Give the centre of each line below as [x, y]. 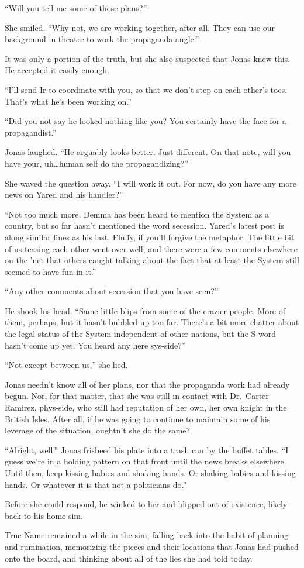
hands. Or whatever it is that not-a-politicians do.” [96, 484]
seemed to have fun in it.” [51, 271]
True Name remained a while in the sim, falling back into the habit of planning [147, 535]
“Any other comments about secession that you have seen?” [112, 291]
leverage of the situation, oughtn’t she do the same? [98, 430]
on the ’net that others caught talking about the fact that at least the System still [152, 260]
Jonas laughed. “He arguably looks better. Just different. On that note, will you [148, 152]
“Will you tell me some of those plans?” [76, 8]
